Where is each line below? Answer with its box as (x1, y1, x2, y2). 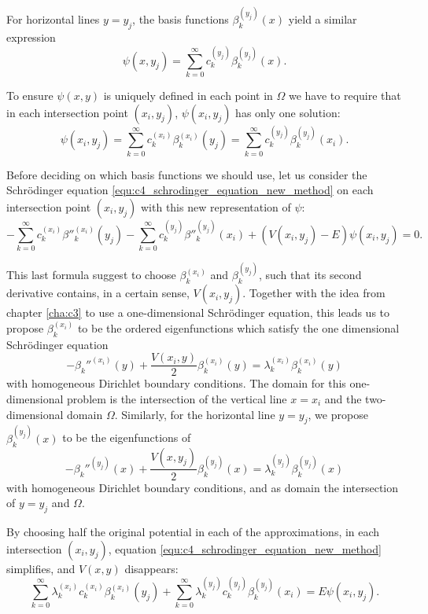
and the (324, 390, 362, 406)
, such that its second (258, 267, 362, 283)
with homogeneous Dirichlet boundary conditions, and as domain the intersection (6, 479, 399, 495)
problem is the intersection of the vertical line (67, 390, 287, 406)
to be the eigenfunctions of (62, 429, 191, 446)
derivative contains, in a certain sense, (6, 285, 190, 301)
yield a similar (288, 11, 357, 28)
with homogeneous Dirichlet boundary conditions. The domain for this (6, 375, 346, 392)
